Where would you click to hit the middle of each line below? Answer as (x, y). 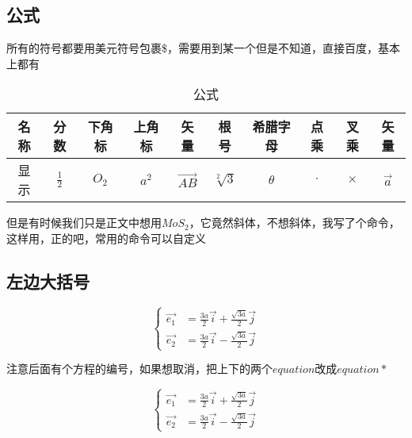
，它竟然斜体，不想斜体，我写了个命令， (294, 223)
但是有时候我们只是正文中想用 (84, 223)
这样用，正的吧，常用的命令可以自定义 (106, 238)
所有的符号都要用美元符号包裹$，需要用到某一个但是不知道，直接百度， (192, 48)
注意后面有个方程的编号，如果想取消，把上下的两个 (139, 369)
